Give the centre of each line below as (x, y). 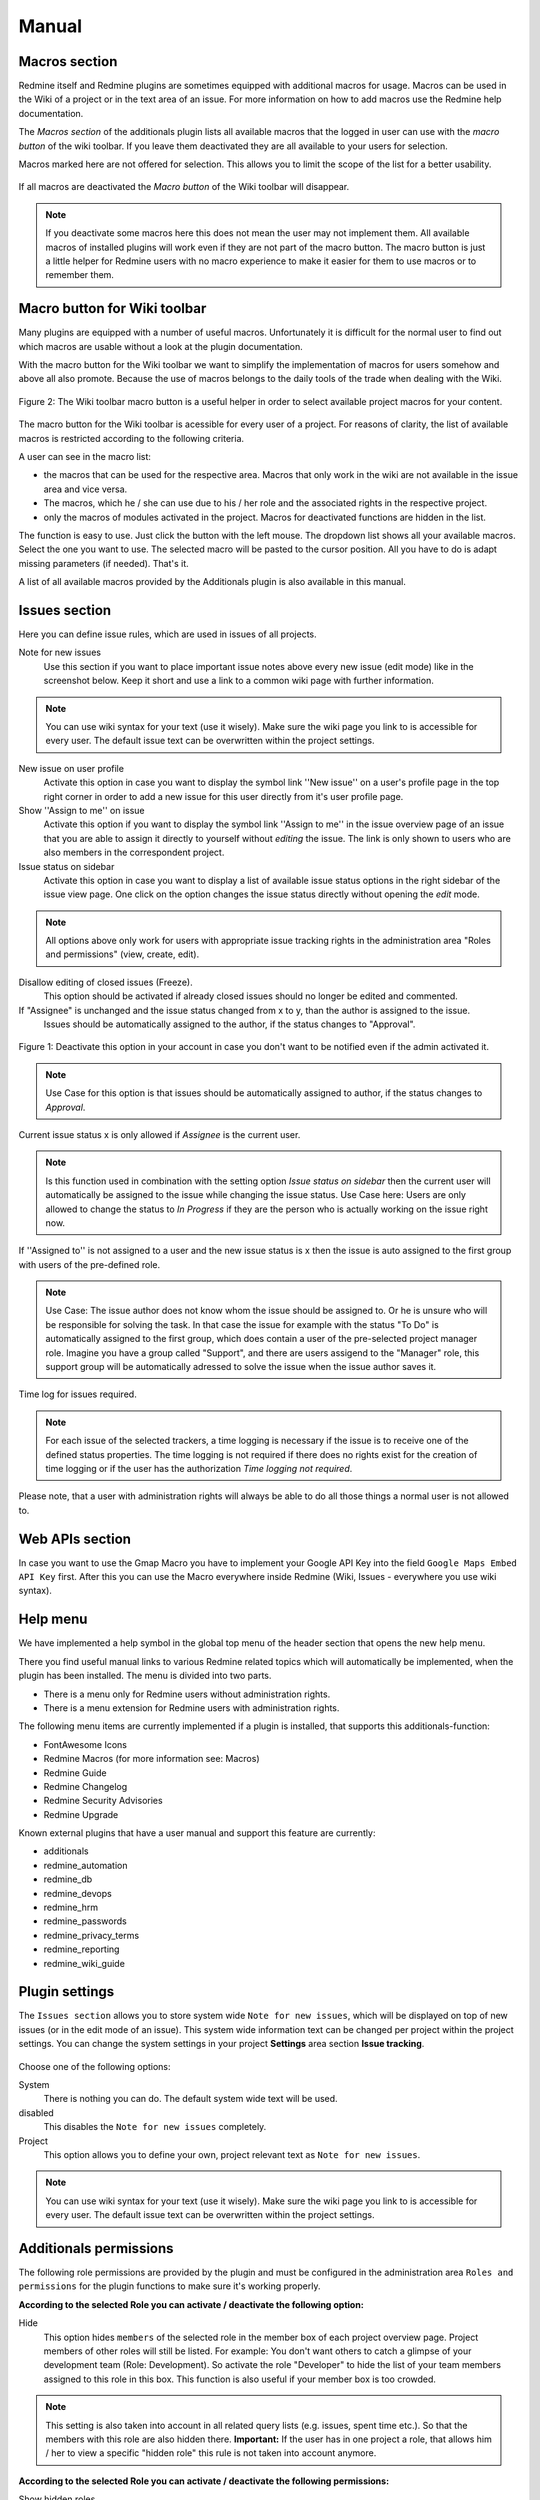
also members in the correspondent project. (134, 852)
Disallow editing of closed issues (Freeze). (106, 982)
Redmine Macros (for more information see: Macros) (151, 1759)
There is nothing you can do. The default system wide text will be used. (191, 2099)
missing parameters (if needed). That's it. (103, 563)
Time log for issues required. (77, 1394)
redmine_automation (85, 1865)
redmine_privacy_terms (91, 1935)
